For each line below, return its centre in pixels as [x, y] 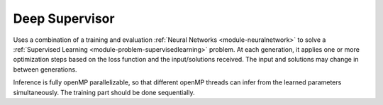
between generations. [45, 69]
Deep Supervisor [64, 18]
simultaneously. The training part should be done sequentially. [104, 92]
